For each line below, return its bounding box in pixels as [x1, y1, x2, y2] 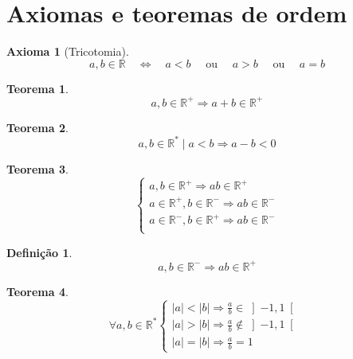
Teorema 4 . [6, 283, 69, 299]
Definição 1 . [6, 244, 73, 260]
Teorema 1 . [6, 80, 69, 96]
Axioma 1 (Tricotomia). [6, 43, 129, 60]
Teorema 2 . [6, 119, 69, 135]
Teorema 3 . [6, 160, 69, 177]
